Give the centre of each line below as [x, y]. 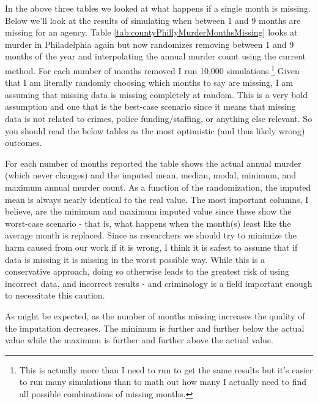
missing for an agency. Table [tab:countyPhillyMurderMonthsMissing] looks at [151, 32]
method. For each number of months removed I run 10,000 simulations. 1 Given [152, 69]
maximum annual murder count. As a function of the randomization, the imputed [158, 187]
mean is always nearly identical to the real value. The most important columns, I [157, 199]
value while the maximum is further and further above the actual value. [139, 340]
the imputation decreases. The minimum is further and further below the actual [155, 328]
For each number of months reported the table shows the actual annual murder [153, 163]
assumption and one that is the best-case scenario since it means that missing [150, 106]
